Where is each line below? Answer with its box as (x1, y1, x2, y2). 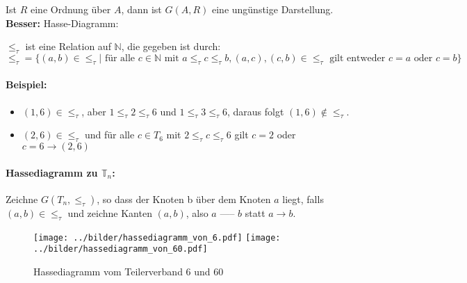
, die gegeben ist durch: (121, 39, 221, 54)
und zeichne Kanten (67, 205, 152, 220)
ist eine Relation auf (25, 39, 111, 54)
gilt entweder (329, 53, 386, 63)
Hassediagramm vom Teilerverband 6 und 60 (33, 264, 224, 279)
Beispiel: (6, 77, 47, 92)
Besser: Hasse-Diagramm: (6, 15, 119, 30)
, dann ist (121, 2, 162, 16)
